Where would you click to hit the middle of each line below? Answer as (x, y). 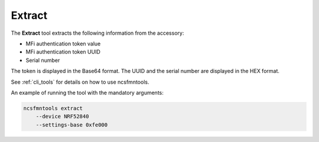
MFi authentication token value (63, 44)
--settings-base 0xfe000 (72, 125)
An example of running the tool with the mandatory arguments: (87, 93)
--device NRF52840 (62, 117)
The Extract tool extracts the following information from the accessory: (97, 33)
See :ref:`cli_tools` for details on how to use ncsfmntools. (80, 82)
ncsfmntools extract (53, 108)
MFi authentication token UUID (63, 52)
